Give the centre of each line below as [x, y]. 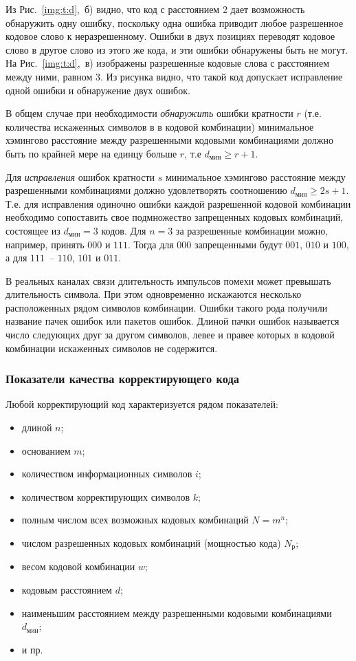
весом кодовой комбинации [78, 566]
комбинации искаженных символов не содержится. [112, 348]
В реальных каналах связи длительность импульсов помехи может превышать [168, 280]
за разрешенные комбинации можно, [252, 230]
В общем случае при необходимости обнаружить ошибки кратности [149, 113]
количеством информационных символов [107, 474]
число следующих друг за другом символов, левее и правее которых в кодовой [170, 335]
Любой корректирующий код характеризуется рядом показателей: [142, 404]
